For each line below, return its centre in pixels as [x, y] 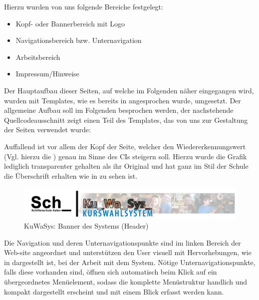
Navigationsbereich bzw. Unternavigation [79, 40]
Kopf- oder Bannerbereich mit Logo [70, 23]
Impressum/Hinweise [47, 74]
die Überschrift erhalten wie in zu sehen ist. [71, 175]
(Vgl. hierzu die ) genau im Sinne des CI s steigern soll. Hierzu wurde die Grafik [126, 156]
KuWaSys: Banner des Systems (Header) [86, 226]
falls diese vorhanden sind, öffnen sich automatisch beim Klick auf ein [111, 272]
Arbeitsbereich [38, 57]
